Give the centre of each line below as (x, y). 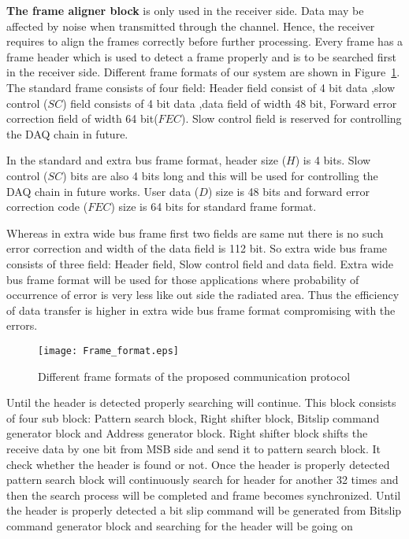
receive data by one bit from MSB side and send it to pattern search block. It (194, 448)
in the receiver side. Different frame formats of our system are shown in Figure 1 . (203, 72)
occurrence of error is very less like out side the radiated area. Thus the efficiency (203, 295)
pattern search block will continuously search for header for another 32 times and (203, 480)
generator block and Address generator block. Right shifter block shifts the (187, 433)
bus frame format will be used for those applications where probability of (183, 279)
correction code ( (47, 207)
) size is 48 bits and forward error (288, 191)
